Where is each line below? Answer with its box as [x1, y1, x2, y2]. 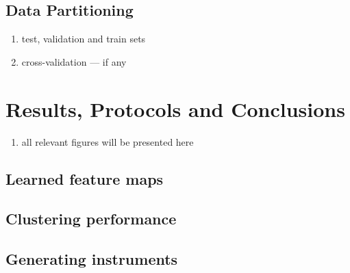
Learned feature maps [5, 168, 164, 189]
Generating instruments [5, 248, 178, 270]
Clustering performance [5, 208, 177, 229]
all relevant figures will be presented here [21, 134, 194, 148]
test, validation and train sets [21, 31, 146, 46]
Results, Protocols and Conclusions [5, 94, 345, 122]
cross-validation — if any [21, 54, 127, 68]
